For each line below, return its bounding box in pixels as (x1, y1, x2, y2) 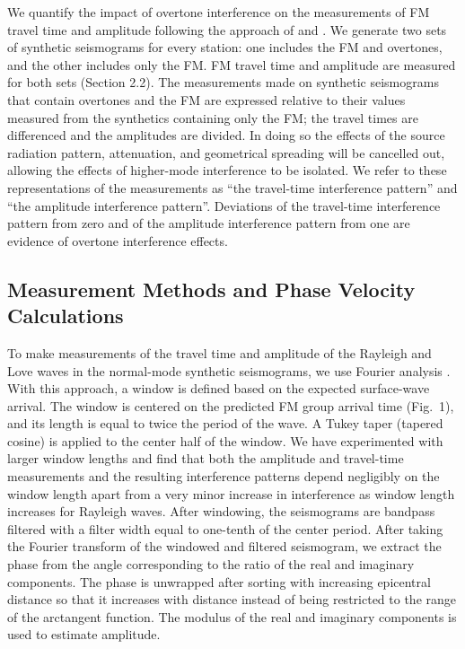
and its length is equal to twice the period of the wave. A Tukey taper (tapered (7, 414, 443, 433)
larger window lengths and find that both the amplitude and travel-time (7, 449, 404, 468)
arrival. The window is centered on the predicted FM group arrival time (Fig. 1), (7, 396, 454, 415)
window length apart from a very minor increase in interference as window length (7, 484, 455, 503)
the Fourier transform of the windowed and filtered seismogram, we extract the (7, 537, 442, 556)
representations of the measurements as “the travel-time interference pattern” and (7, 178, 458, 197)
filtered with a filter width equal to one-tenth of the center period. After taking (7, 519, 443, 538)
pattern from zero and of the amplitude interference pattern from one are (7, 214, 410, 232)
